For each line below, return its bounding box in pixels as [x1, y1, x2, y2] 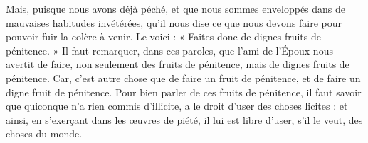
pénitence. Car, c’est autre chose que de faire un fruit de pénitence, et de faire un [6, 70, 361, 85]
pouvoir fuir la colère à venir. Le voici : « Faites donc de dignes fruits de [6, 29, 321, 44]
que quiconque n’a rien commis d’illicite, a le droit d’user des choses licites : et [6, 98, 348, 113]
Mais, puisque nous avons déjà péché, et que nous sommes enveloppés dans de [6, 1, 346, 16]
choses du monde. [6, 126, 83, 141]
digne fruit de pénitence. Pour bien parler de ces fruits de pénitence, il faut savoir [6, 84, 362, 99]
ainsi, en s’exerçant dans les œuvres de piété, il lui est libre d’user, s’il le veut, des [6, 112, 363, 127]
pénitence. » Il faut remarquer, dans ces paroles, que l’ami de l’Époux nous [6, 42, 333, 57]
